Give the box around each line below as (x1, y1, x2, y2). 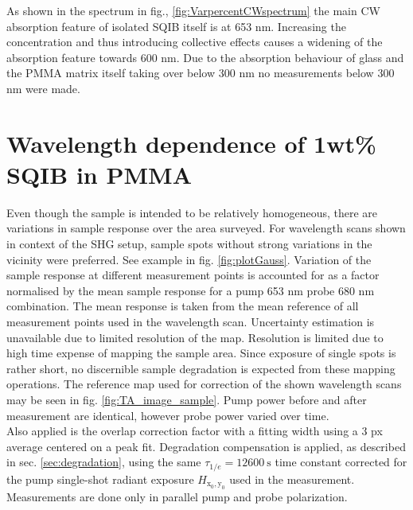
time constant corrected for (275, 454, 407, 470)
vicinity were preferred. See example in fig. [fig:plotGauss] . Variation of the (6, 251, 372, 267)
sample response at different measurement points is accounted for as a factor (6, 267, 380, 283)
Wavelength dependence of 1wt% (6, 127, 376, 159)
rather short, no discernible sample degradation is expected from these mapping (6, 360, 395, 376)
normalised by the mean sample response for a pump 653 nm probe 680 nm (6, 282, 375, 298)
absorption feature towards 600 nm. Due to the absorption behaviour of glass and (6, 49, 404, 65)
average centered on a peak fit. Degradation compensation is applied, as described (6, 438, 406, 454)
